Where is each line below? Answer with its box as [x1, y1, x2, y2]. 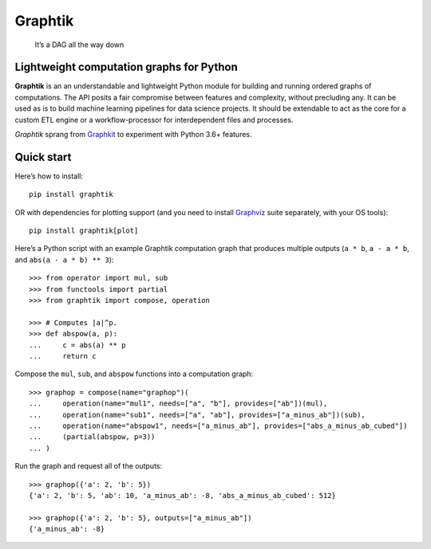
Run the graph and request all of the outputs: [14, 461, 163, 471]
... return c [29, 351, 97, 360]
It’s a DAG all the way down [34, 40, 125, 49]
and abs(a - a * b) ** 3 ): [14, 255, 114, 265]
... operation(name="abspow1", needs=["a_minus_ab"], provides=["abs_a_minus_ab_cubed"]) [29, 421, 408, 430]
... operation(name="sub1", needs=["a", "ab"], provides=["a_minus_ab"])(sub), [29, 410, 366, 419]
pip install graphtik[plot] [29, 226, 139, 235]
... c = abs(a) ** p [29, 340, 126, 350]
